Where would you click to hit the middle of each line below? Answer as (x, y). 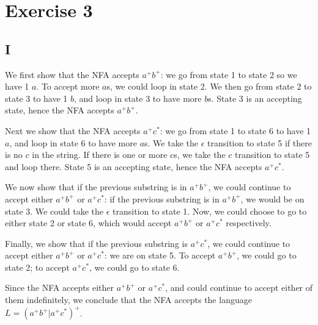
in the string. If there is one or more (100, 155)
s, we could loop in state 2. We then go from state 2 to (209, 86)
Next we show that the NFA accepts (73, 130)
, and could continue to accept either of (239, 287)
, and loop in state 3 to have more (138, 98)
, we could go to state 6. (135, 267)
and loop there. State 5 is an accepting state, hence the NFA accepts (134, 166)
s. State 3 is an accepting (255, 98)
